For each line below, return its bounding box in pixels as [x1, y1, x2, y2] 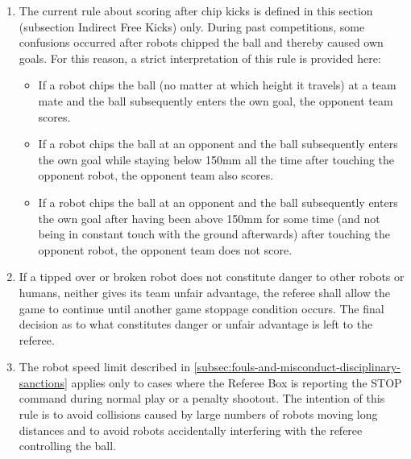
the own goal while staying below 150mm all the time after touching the [38, 151, 395, 167]
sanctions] [19, 374, 68, 391]
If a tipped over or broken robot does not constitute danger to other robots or [19, 268, 405, 285]
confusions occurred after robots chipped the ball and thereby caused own [19, 34, 384, 51]
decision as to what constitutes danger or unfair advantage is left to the [19, 316, 373, 333]
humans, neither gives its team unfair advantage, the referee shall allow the [19, 283, 390, 300]
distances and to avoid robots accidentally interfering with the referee [19, 421, 363, 438]
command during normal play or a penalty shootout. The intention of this [19, 390, 385, 407]
